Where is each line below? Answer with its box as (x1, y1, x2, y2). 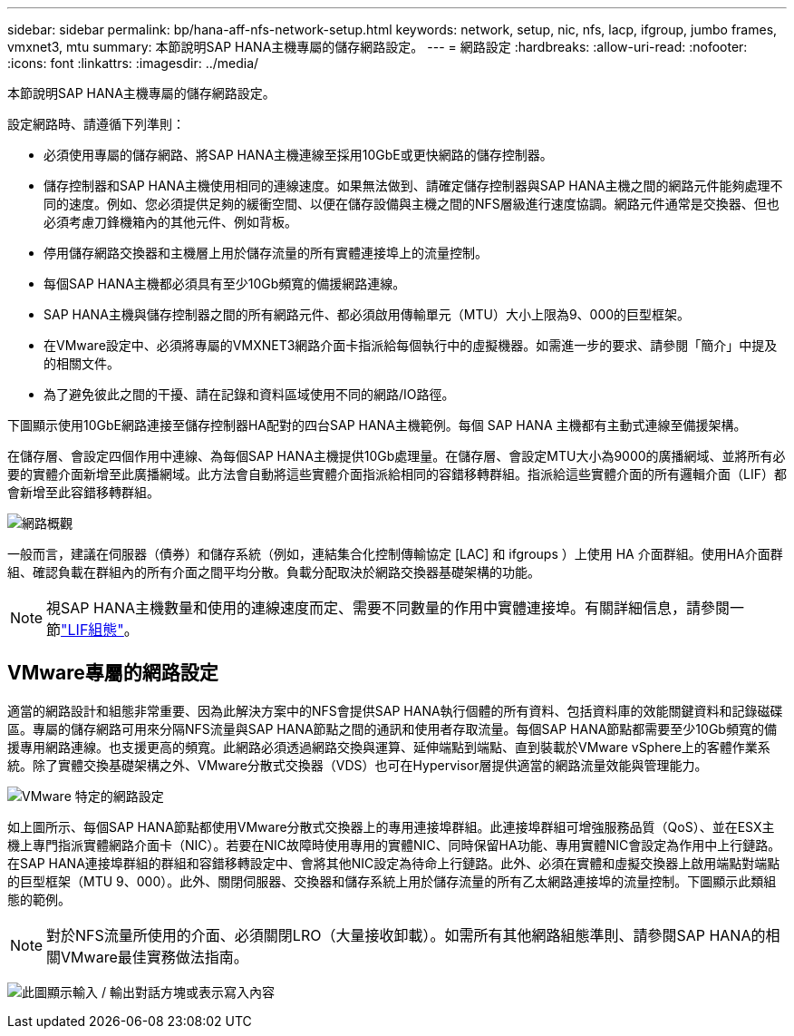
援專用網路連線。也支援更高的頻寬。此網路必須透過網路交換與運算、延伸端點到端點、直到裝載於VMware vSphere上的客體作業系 (7, 738, 770, 755)
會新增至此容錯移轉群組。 (7, 484, 160, 500)
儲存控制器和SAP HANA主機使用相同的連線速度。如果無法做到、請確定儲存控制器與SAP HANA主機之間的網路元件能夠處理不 (44, 178, 783, 193)
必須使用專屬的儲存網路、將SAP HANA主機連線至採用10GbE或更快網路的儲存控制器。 (44, 147, 553, 162)
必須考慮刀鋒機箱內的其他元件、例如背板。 (44, 214, 297, 230)
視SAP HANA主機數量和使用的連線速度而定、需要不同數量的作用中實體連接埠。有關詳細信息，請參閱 (46, 599, 731, 617)
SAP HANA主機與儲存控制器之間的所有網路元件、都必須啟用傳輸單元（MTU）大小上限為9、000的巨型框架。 (44, 307, 691, 322)
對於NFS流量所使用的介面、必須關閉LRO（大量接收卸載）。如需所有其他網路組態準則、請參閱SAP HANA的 (46, 925, 766, 944)
